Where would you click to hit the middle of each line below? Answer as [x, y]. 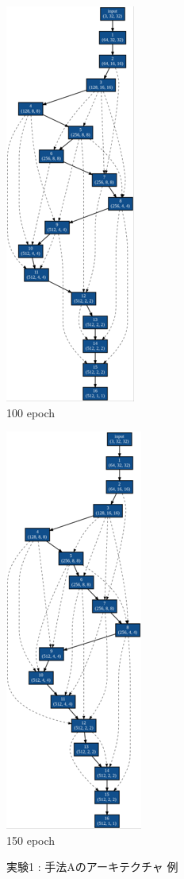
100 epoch [31, 412]
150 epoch [31, 840]
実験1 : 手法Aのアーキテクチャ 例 [92, 867]
